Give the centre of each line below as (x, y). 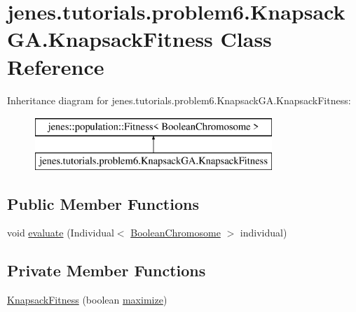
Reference (56, 66)
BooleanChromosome (176, 233)
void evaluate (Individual (61, 233)
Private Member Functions (107, 270)
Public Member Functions (103, 203)
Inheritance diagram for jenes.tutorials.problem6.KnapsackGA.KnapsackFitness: (179, 100)
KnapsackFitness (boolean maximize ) (87, 300)
